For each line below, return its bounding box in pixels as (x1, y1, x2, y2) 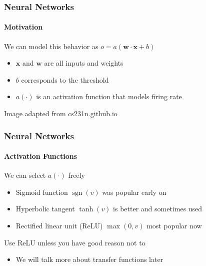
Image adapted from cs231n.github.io (4, 108, 117, 119)
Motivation (4, 22, 43, 32)
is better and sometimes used (113, 203, 202, 214)
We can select (4, 170, 46, 180)
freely (68, 170, 85, 180)
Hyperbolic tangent (15, 203, 75, 214)
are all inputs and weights (44, 58, 123, 68)
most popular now (146, 220, 202, 231)
